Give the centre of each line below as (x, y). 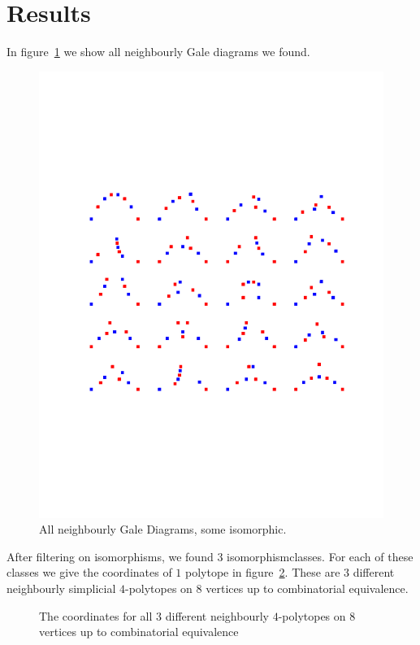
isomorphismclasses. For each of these (320, 556)
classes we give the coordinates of (89, 572)
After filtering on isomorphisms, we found (110, 556)
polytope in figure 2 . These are (263, 572)
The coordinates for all (96, 615)
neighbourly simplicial (61, 588)
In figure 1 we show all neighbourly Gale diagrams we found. (158, 52)
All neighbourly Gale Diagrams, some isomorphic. (163, 529)
